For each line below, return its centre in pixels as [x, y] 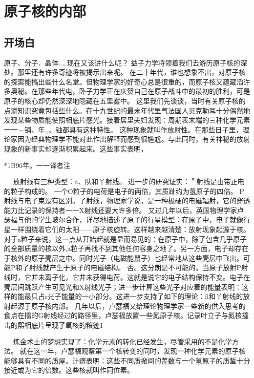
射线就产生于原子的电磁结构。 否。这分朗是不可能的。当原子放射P [135, 267]
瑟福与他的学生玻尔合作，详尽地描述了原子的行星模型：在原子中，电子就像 [124, 220]
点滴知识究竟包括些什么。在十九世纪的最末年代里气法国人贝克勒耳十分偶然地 [127, 110]
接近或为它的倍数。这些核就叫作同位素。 [69, 370]
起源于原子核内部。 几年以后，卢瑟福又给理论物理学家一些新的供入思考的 [128, 305]
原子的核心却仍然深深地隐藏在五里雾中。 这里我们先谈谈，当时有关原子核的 [125, 100]
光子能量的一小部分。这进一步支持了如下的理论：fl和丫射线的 [145, 296]
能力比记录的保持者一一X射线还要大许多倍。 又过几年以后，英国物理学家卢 [124, 210]
